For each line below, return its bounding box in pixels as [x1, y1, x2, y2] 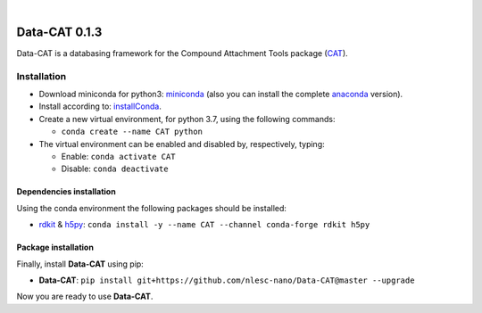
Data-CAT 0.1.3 [16, 24, 103, 39]
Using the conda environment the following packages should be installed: [16, 202, 287, 213]
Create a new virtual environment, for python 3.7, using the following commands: [38, 113, 336, 124]
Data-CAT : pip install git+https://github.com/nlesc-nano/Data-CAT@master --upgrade [38, 275, 415, 285]
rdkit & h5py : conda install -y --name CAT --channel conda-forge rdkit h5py [38, 219, 370, 230]
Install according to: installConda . [38, 101, 162, 111]
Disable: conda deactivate [61, 163, 169, 174]
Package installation [16, 242, 94, 253]
